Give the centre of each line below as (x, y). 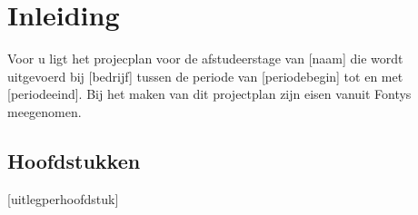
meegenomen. (45, 111)
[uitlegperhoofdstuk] (63, 198)
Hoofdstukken (74, 160)
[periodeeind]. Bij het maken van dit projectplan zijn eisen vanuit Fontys (209, 94)
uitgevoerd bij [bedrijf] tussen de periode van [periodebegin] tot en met (205, 76)
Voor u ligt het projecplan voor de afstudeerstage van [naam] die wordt (205, 59)
